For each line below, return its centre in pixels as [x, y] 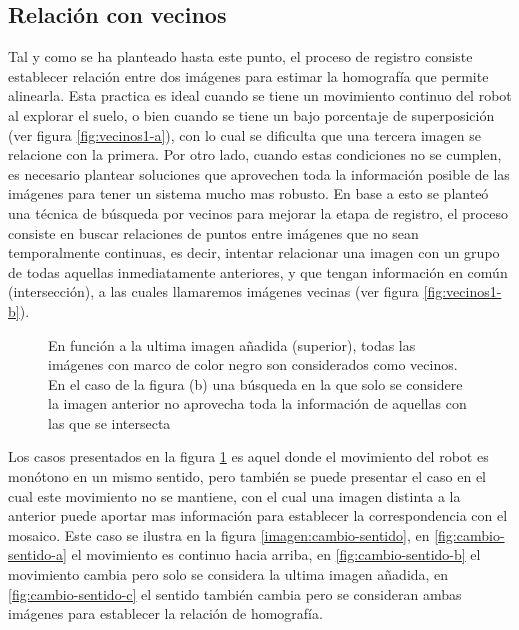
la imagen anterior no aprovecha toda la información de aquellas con [257, 403]
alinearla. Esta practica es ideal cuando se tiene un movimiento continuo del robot [260, 95]
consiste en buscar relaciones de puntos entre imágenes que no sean [213, 232]
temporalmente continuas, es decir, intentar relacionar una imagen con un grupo [254, 252]
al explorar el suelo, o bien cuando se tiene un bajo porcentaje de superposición [251, 114]
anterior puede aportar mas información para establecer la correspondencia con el [258, 515]
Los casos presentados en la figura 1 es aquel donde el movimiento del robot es [248, 456]
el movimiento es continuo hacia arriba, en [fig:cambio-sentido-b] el [276, 554]
